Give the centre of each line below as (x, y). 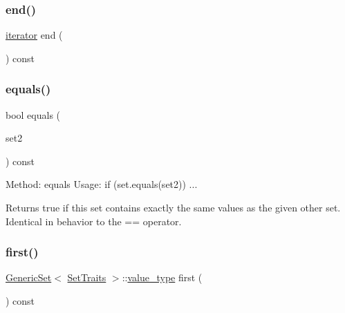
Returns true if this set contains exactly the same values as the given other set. (173, 207)
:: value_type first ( (162, 277)
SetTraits (87, 277)
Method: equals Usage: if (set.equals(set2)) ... (102, 184)
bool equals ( (33, 114)
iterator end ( (34, 35)
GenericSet (29, 277)
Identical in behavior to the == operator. (94, 221)
